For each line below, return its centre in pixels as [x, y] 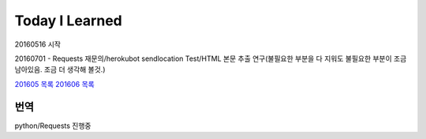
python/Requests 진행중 [53, 126]
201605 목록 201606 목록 [54, 84]
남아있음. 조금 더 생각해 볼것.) [60, 69]
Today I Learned [68, 21]
